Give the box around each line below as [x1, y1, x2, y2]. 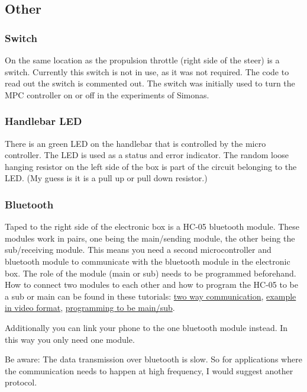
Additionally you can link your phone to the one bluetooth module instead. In [5, 321, 288, 333]
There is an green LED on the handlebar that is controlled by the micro [5, 137, 266, 149]
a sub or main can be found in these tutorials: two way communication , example [5, 290, 296, 302]
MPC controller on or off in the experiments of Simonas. [5, 88, 209, 101]
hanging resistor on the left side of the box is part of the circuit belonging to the [5, 160, 297, 172]
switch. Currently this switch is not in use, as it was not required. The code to [5, 65, 289, 78]
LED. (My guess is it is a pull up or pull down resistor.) [5, 172, 208, 184]
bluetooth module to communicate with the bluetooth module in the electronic [5, 255, 290, 267]
